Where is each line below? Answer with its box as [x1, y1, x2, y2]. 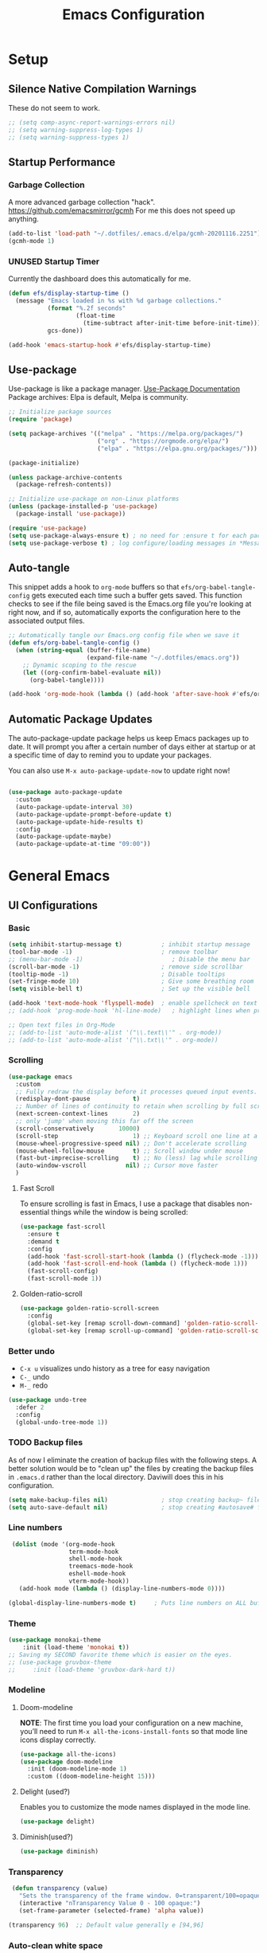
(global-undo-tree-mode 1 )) [15, 1418, 109, 1427]
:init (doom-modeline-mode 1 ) [27, 1765, 127, 1773]
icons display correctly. [19, 1735, 97, 1744]
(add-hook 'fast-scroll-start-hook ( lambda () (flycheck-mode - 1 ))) [27, 1252, 259, 1260]
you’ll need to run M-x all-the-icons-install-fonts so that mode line [19, 1726, 248, 1736]
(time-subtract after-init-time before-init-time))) [83, 319, 261, 327]
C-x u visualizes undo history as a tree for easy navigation [19, 1364, 211, 1373]
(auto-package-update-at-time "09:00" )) [15, 840, 151, 848]
